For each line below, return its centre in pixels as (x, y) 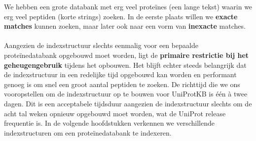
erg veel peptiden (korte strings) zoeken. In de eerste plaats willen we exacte (121, 16)
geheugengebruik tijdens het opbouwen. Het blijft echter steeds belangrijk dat (125, 65)
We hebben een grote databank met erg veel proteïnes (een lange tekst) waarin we (128, 6)
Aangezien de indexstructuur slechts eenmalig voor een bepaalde (101, 45)
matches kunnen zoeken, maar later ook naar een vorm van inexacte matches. (125, 26)
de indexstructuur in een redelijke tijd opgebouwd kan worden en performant (120, 74)
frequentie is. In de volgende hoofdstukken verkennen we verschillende (109, 123)
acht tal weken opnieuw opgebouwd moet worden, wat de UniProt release (115, 113)
